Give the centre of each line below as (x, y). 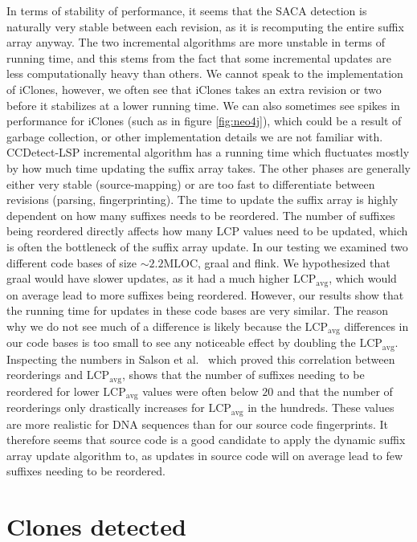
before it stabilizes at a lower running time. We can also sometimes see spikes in (203, 105)
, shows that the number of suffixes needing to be (243, 375)
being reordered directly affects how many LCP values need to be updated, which (207, 231)
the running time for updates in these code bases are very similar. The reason (198, 310)
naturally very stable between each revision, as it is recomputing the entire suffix (205, 26)
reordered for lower (53, 391)
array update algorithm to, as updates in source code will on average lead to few (205, 455)
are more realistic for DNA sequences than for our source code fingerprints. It (197, 424)
